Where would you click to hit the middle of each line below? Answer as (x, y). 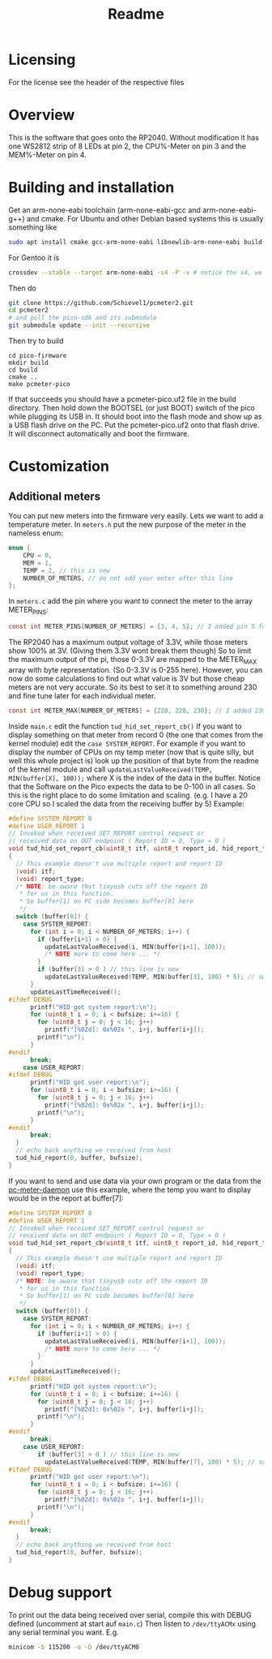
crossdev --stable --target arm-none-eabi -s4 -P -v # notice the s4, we (136, 273)
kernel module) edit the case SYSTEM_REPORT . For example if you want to (127, 743)
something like (33, 227)
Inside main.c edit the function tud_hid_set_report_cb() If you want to (125, 726)
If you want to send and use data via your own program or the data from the (135, 1180)
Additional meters (55, 496)
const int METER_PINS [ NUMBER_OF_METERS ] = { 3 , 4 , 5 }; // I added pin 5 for (139, 627)
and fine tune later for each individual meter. (82, 695)
